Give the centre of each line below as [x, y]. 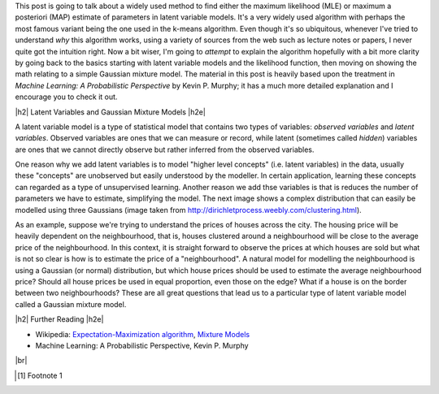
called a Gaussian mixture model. [71, 304]
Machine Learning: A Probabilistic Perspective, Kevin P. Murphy [142, 345]
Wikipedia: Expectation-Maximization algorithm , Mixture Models [143, 334]
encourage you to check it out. [66, 97]
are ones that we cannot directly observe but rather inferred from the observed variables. [165, 149]
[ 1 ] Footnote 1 [40, 375]
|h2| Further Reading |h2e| [59, 319]
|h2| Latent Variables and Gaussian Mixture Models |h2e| [111, 112]
